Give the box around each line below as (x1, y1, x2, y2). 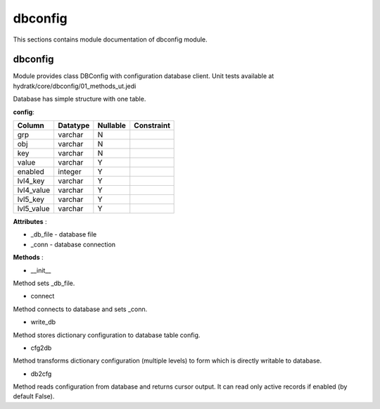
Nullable (97, 120, 127, 130)
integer (58, 167, 82, 177)
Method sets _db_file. (13, 279, 75, 287)
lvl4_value (17, 185, 51, 195)
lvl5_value (17, 204, 50, 214)
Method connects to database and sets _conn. (13, 305, 148, 313)
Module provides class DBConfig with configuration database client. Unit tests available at (13, 72, 274, 80)
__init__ (30, 266, 51, 275)
